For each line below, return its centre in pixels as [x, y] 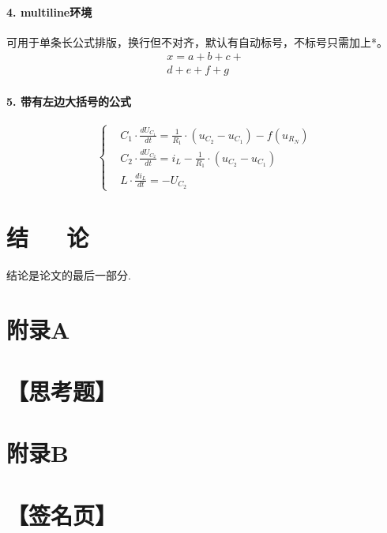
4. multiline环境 [49, 11]
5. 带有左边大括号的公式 [69, 101]
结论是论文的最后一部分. [69, 274]
